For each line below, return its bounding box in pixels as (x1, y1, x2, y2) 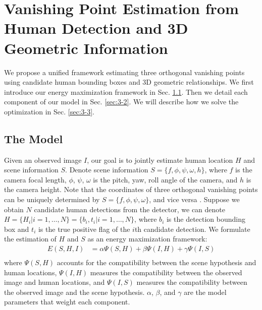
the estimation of (4, 233, 57, 244)
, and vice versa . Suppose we (149, 194, 240, 205)
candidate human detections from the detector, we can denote (34, 204, 226, 214)
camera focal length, (4, 174, 67, 184)
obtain (4, 204, 24, 214)
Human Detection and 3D (4, 18, 188, 38)
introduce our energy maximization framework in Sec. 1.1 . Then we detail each (4, 86, 248, 97)
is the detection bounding (166, 214, 246, 224)
